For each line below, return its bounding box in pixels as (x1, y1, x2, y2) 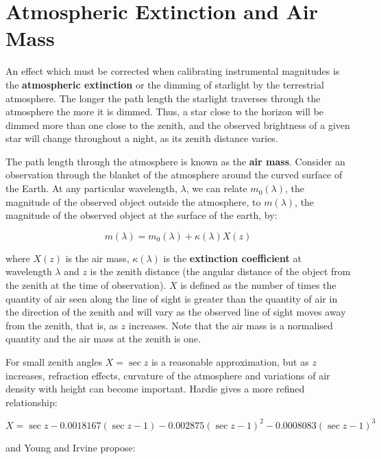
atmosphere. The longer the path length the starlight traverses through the (5, 91, 321, 105)
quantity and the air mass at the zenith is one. (5, 331, 201, 346)
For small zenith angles (5, 355, 103, 368)
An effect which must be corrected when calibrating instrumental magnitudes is (5, 64, 340, 78)
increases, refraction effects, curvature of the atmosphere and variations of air (5, 368, 330, 382)
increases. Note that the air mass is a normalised (128, 318, 333, 332)
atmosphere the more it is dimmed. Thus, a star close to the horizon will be (5, 104, 324, 119)
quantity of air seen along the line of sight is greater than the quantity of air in (5, 291, 338, 305)
